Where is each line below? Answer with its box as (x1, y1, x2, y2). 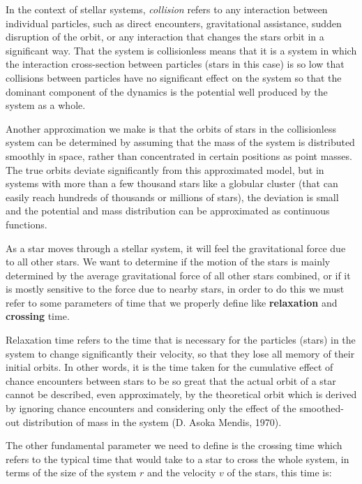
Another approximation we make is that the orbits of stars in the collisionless (6, 121, 336, 135)
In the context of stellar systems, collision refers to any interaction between (6, 2, 328, 16)
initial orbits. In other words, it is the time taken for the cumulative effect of (6, 360, 333, 374)
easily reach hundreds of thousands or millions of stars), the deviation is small (6, 189, 339, 204)
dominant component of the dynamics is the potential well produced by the (6, 84, 328, 98)
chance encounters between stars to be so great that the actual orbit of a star (6, 373, 336, 388)
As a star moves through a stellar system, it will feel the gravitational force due (6, 240, 346, 255)
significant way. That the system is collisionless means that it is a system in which (6, 43, 357, 57)
